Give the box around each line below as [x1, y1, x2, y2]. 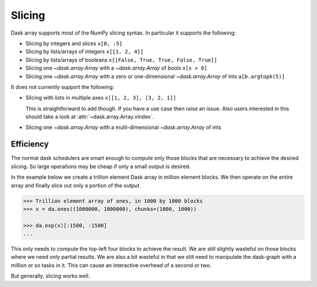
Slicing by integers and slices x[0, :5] [25, 40, 123, 47]
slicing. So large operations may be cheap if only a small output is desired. [11, 163, 191, 170]
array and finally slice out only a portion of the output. [11, 182, 141, 189]
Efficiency [11, 139, 49, 149]
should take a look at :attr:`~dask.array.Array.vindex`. [25, 113, 154, 120]
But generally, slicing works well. [11, 272, 90, 279]
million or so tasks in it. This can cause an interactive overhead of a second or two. [11, 261, 211, 269]
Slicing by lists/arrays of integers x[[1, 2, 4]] [25, 48, 144, 55]
